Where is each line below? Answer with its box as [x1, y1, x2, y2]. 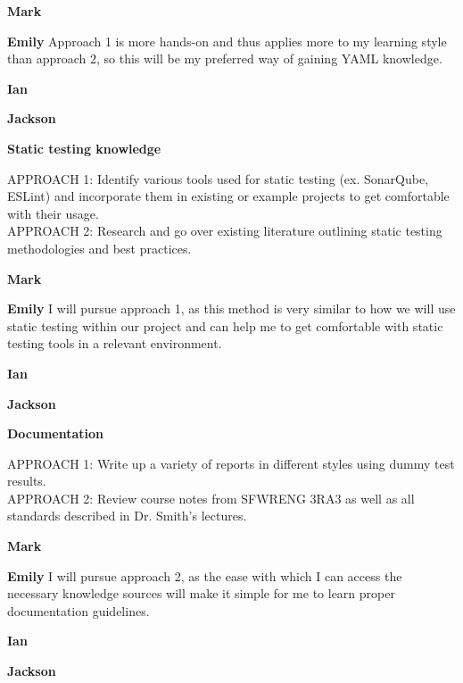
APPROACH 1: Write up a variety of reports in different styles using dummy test [7, 454, 455, 472]
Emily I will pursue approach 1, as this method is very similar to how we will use [7, 299, 456, 318]
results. [7, 471, 46, 490]
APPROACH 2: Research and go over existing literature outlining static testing [7, 221, 442, 240]
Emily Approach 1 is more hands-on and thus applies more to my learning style [7, 31, 447, 50]
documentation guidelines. [7, 601, 150, 620]
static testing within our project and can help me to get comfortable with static [7, 316, 443, 335]
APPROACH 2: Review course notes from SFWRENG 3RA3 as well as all [7, 488, 415, 507]
